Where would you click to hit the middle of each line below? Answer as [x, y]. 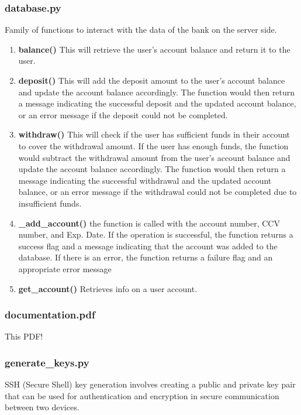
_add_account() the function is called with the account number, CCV [149, 223]
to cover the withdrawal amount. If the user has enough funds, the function [153, 145]
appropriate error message [65, 268]
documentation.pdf [50, 315]
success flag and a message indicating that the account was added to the [148, 246]
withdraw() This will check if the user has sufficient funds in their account [154, 134]
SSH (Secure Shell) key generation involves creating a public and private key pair [150, 384]
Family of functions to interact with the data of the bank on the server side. [141, 30]
